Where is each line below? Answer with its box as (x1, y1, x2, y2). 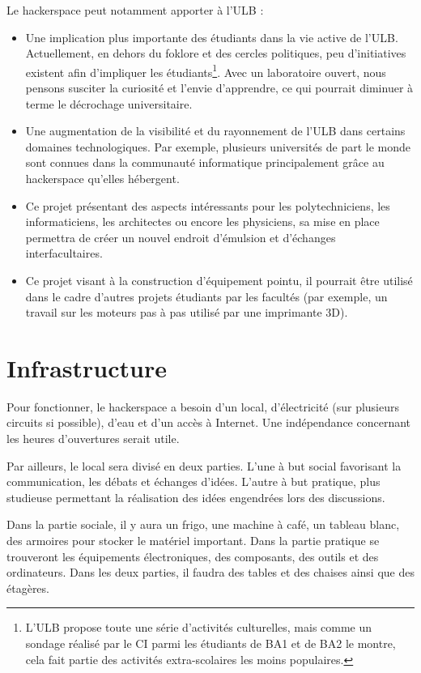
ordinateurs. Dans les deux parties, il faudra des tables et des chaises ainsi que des (6, 564, 415, 581)
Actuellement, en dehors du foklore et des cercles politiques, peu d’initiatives (25, 45, 406, 62)
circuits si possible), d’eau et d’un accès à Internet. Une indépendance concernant (6, 414, 411, 431)
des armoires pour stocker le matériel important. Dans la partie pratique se (6, 532, 380, 549)
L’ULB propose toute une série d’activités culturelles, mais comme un (25, 619, 372, 636)
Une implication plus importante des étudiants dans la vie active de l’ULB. (25, 28, 398, 45)
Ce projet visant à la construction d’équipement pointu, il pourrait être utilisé (25, 271, 413, 288)
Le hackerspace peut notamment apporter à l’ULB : (6, 2, 264, 18)
